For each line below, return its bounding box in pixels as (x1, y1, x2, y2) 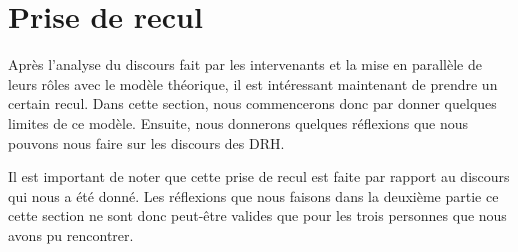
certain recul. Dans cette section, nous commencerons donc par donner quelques (8, 93, 497, 114)
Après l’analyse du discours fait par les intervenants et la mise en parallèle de (8, 54, 482, 75)
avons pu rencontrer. (8, 224, 134, 245)
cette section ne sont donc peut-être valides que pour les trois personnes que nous (8, 205, 507, 226)
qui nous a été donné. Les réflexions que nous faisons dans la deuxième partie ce (8, 185, 499, 206)
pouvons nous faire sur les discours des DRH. (8, 132, 285, 153)
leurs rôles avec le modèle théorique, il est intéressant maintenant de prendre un (8, 73, 498, 94)
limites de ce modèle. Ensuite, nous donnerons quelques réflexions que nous (8, 112, 469, 133)
